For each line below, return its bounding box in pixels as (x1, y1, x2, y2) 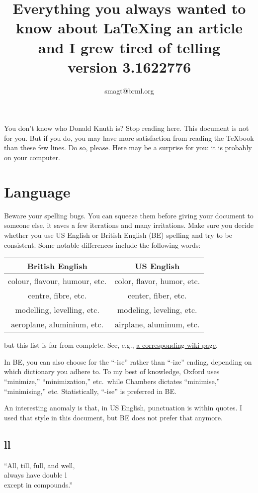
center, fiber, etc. (128, 290, 187, 301)
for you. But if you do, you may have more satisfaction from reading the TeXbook (4, 132, 254, 143)
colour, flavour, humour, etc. (8, 275, 107, 287)
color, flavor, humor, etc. (114, 275, 200, 287)
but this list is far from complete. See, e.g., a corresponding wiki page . (4, 340, 218, 350)
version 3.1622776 (67, 56, 191, 77)
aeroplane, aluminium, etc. (11, 318, 104, 330)
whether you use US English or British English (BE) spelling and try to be (4, 229, 232, 240)
